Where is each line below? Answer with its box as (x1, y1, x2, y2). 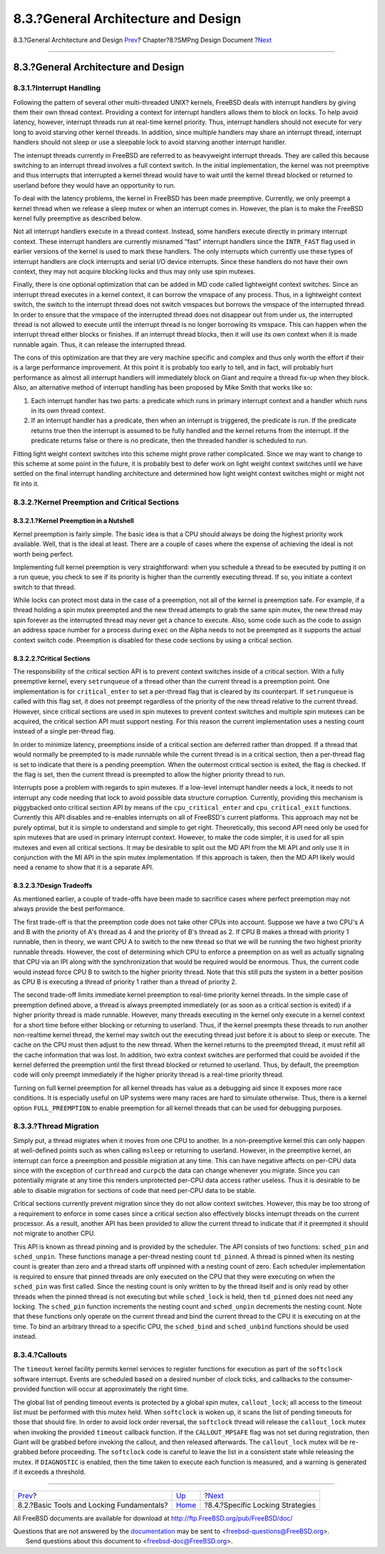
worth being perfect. (13, 549, 74, 558)
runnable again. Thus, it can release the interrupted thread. (13, 340, 187, 349)
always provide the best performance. (13, 905, 125, 913)
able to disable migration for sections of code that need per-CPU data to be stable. (13, 1186, 257, 1194)
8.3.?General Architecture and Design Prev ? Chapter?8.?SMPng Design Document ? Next (13, 36, 272, 44)
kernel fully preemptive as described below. (13, 214, 142, 223)
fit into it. (13, 479, 39, 488)
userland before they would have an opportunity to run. (13, 181, 176, 189)
